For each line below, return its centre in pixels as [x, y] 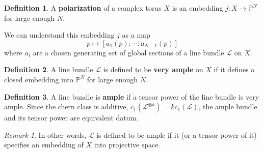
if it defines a [234, 69]
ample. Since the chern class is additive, [66, 106]
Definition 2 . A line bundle [49, 69]
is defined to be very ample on [153, 69]
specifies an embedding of [44, 145]
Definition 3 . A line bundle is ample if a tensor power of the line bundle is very [132, 96]
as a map [136, 35]
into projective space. [127, 145]
